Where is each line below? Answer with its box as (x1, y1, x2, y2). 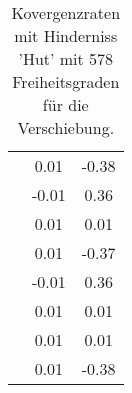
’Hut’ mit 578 (18, 47, 114, 70)
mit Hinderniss (14, 24, 118, 47)
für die (42, 93, 89, 116)
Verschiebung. (17, 116, 115, 139)
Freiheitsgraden (12, 70, 120, 93)
